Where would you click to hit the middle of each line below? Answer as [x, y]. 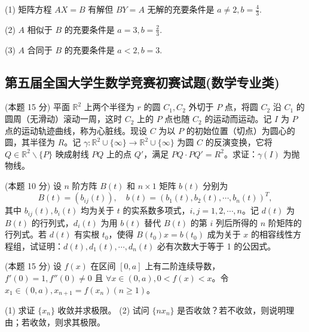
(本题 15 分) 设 [33, 266]
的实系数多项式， [156, 210]
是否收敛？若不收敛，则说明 [232, 310]
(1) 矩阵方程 [28, 9]
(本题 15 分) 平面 [37, 107]
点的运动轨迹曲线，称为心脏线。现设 [76, 130]
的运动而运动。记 [238, 119]
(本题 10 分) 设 [33, 186]
